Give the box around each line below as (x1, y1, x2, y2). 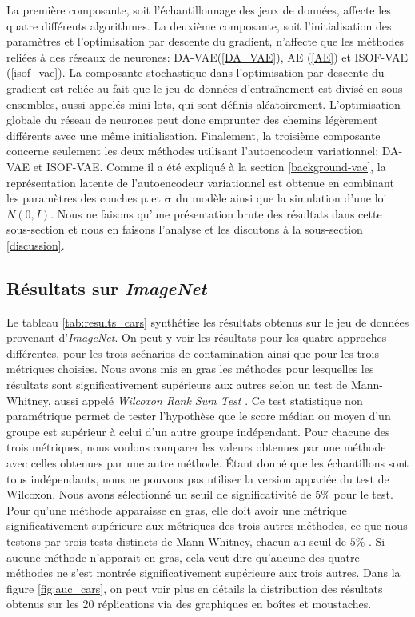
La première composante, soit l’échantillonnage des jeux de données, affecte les (6, 2, 391, 18)
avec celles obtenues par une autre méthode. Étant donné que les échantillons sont (6, 455, 409, 471)
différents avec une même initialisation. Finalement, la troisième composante (6, 126, 381, 143)
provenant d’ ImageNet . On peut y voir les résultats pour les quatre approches (6, 329, 387, 346)
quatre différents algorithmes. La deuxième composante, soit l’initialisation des (6, 17, 392, 34)
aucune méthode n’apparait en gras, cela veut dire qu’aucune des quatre (6, 548, 360, 565)
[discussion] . (6, 236, 65, 253)
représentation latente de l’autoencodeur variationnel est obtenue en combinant (6, 174, 394, 190)
